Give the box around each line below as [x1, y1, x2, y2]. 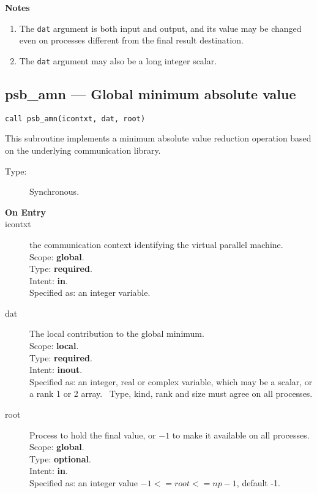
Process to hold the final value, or [29, 428, 156, 441]
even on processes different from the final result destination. [19, 34, 244, 47]
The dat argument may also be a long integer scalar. [19, 54, 217, 67]
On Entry [5, 205, 46, 218]
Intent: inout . [29, 363, 83, 376]
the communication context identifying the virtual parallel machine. [29, 238, 283, 250]
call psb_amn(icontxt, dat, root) [5, 114, 146, 123]
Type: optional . [29, 452, 91, 465]
